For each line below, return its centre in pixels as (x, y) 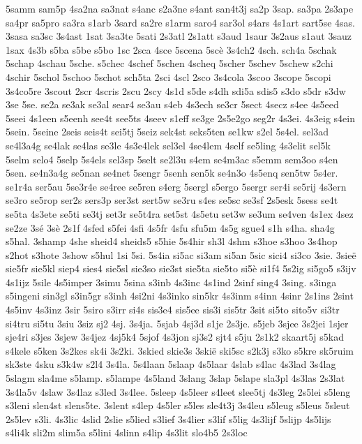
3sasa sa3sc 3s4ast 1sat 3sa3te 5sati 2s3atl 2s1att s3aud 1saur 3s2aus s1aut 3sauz (179, 36)
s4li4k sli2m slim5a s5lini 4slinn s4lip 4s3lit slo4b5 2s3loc (127, 432)
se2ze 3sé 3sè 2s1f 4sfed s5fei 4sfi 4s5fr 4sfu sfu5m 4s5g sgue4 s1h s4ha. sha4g (170, 227)
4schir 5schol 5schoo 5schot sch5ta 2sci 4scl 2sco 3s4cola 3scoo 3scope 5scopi (168, 76)
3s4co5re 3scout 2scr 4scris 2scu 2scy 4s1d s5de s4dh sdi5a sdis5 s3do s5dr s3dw (176, 90)
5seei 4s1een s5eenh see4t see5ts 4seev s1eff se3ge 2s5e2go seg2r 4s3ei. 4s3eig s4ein (181, 118)
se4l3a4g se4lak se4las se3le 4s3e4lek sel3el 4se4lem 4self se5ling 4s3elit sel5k (168, 145)
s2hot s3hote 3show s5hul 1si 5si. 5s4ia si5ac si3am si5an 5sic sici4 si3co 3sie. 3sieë (181, 254)
